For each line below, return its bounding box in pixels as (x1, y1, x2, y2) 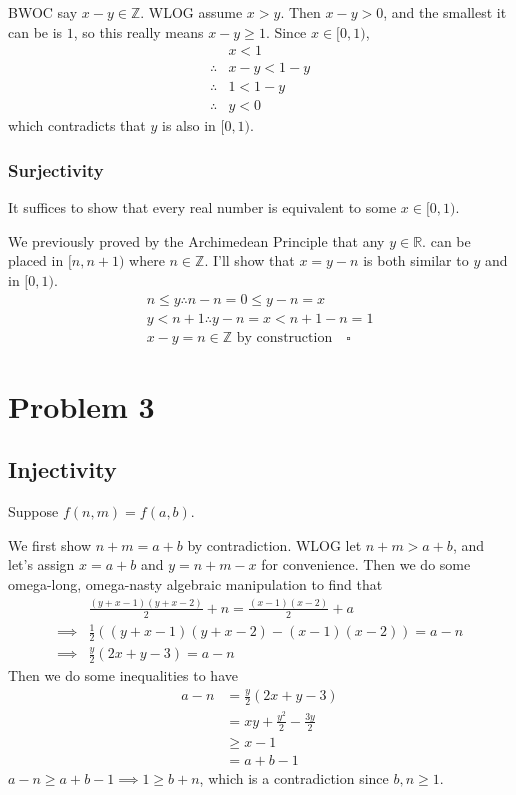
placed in (8, 250, 64, 271)
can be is (8, 21, 63, 42)
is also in (161, 115, 216, 136)
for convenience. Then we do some (261, 554, 471, 575)
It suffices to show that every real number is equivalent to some (8, 197, 397, 218)
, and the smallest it (383, 2, 507, 22)
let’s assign (8, 554, 75, 575)
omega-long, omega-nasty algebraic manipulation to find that (8, 573, 383, 594)
